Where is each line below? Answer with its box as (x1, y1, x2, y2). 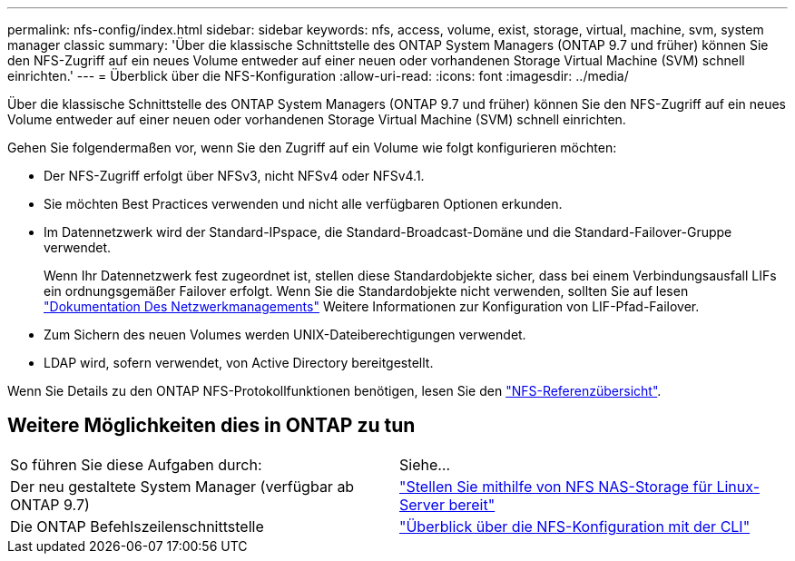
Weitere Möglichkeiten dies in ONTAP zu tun (7, 414, 416, 438)
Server (399, 495, 445, 514)
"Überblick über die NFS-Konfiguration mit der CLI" (399, 517, 751, 536)
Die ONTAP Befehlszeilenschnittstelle (10, 517, 264, 536)
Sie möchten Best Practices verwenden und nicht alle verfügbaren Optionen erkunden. (44, 196, 563, 212)
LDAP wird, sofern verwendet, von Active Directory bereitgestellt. (44, 355, 434, 370)
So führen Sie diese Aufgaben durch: (10, 455, 262, 474)
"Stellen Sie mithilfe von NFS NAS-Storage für (399, 477, 712, 496)
